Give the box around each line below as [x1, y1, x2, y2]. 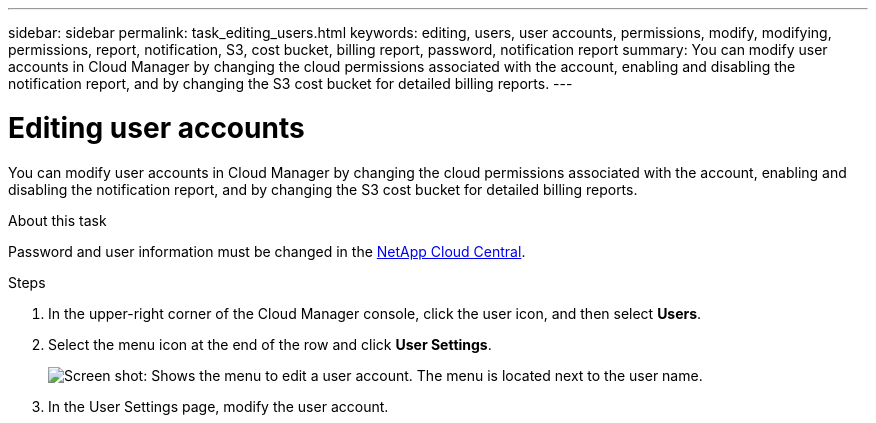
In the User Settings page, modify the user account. [48, 397, 389, 415]
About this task [8, 211, 107, 229]
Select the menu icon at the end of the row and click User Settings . [48, 335, 492, 353]
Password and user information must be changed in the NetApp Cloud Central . [8, 242, 526, 260]
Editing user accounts [8, 110, 305, 145]
